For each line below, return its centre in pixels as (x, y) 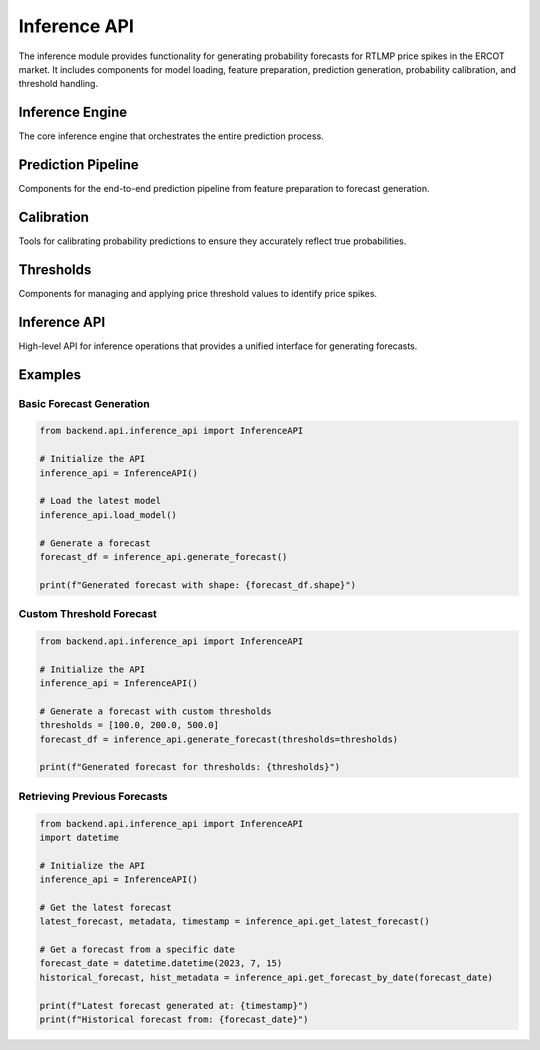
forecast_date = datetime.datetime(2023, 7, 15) (161, 963)
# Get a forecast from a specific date (137, 949)
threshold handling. (58, 84)
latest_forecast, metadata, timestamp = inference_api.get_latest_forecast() (234, 921)
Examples (50, 374)
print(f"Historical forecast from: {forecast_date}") (174, 1019)
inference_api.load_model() (108, 514)
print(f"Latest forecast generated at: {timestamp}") (174, 1005)
